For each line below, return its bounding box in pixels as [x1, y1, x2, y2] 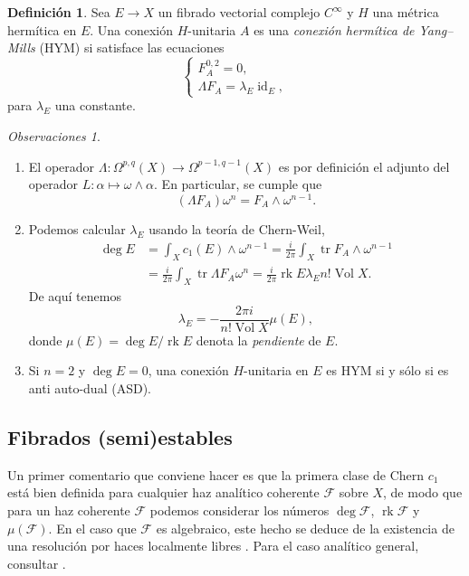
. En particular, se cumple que [154, 175, 322, 194]
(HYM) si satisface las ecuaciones [39, 38, 225, 57]
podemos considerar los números [149, 500, 330, 519]
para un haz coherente [7, 500, 130, 519]
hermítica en [7, 20, 77, 39]
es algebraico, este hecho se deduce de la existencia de [156, 518, 455, 537]
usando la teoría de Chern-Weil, [148, 219, 325, 238]
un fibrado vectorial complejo [158, 3, 321, 21]
